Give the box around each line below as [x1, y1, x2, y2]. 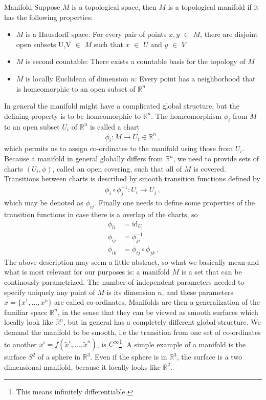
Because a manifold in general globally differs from [4, 153, 163, 164]
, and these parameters [162, 286, 234, 297]
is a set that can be [181, 266, 242, 277]
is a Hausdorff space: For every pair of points [26, 29, 167, 39]
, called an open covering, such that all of [52, 163, 182, 174]
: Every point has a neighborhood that [135, 73, 256, 83]
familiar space [4, 306, 48, 317]
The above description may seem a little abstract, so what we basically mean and [4, 256, 259, 267]
